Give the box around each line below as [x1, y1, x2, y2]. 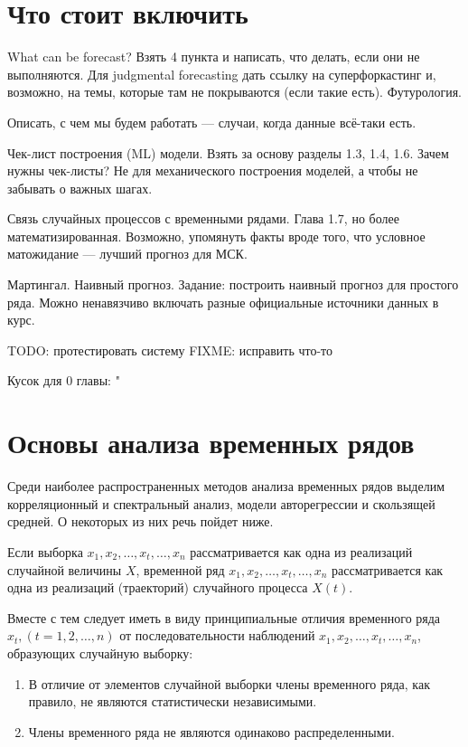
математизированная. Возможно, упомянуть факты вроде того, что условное [7, 226, 426, 245]
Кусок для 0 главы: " [7, 371, 120, 390]
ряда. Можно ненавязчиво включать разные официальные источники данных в [7, 292, 439, 311]
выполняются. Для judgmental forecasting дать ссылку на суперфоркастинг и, [7, 64, 436, 83]
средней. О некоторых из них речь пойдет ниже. [7, 512, 274, 531]
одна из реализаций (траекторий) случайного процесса [7, 578, 308, 597]
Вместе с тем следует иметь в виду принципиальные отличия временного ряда [7, 608, 441, 627]
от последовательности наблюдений [119, 626, 315, 645]
